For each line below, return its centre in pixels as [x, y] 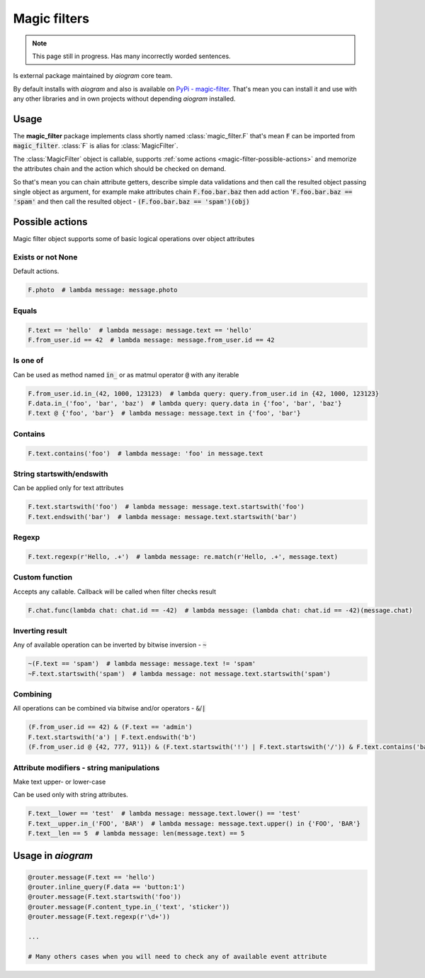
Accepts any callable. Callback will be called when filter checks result [114, 591]
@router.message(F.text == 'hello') [92, 877]
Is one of [28, 360]
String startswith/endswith [61, 474]
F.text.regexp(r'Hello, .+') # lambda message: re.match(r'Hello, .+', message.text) [183, 556]
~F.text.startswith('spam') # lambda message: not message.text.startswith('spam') [179, 673]
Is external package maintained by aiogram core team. [93, 76]
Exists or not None [45, 257]
